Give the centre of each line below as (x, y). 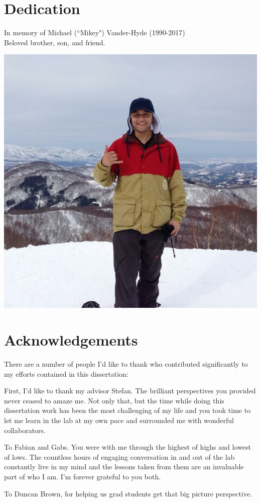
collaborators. (25, 430)
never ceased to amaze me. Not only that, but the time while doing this (114, 400)
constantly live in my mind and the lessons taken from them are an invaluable (124, 467)
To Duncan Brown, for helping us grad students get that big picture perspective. (128, 493)
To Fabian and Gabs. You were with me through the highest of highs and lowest (127, 447)
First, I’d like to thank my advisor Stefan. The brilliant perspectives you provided (130, 391)
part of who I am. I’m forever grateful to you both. (83, 476)
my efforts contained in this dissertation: (66, 373)
